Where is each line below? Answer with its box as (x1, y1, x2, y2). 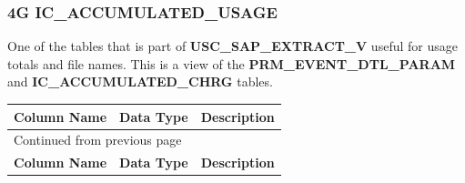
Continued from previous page (14, 130, 182, 149)
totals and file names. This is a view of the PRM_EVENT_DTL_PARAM (7, 54, 456, 73)
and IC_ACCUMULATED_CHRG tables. (7, 72, 273, 91)
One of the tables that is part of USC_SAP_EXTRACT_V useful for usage (7, 36, 458, 56)
